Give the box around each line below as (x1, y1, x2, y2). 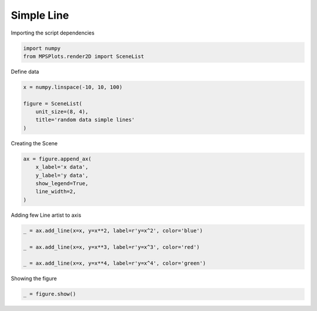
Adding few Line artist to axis (11, 211, 82, 218)
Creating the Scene (11, 139, 58, 146)
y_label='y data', (35, 172, 89, 179)
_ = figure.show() (23, 291, 76, 298)
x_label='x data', (35, 164, 89, 170)
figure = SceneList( (23, 100, 82, 107)
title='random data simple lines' (35, 117, 135, 123)
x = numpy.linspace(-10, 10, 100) (23, 84, 123, 90)
